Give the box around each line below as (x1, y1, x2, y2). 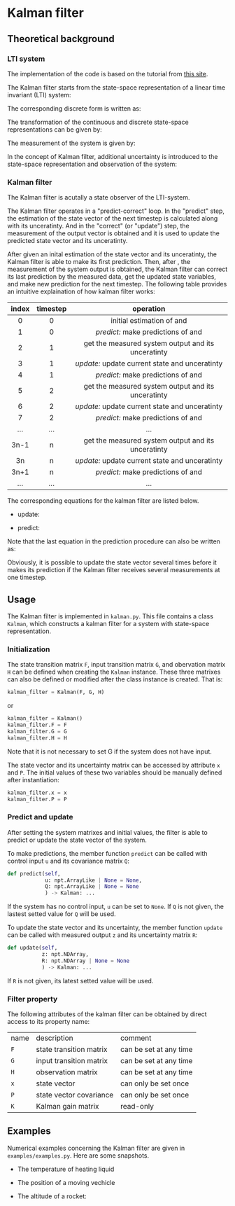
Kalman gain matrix (36, 1102, 99, 1111)
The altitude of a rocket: (17, 1192, 87, 1200)
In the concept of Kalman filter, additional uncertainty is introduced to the (7, 152, 218, 160)
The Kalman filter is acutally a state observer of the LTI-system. (7, 193, 190, 202)
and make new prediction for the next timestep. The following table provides (7, 280, 227, 289)
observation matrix (36, 1067, 98, 1076)
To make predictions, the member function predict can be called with (7, 849, 208, 857)
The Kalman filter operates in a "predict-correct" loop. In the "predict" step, (7, 207, 225, 215)
